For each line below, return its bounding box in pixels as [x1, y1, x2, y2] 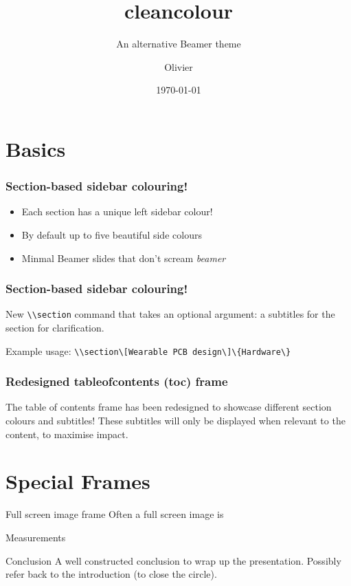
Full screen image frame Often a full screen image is [5, 507, 224, 521]
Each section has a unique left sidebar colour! [21, 204, 213, 219]
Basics [5, 134, 66, 162]
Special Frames [5, 467, 150, 495]
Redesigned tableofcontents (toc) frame [5, 373, 228, 390]
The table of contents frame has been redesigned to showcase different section [5, 400, 332, 414]
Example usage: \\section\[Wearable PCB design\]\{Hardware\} [5, 343, 291, 358]
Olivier [164, 59, 193, 74]
